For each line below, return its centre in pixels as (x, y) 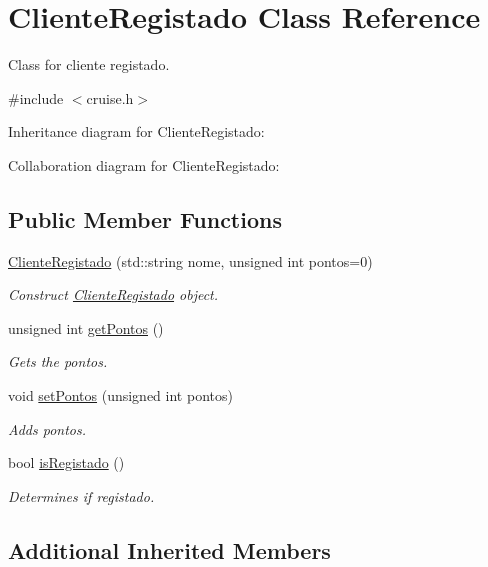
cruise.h (110, 97)
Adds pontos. (47, 428)
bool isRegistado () (66, 462)
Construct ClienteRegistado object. (113, 294)
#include (36, 97)
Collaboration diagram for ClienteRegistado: (144, 164)
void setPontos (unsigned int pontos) (120, 395)
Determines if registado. (81, 495)
